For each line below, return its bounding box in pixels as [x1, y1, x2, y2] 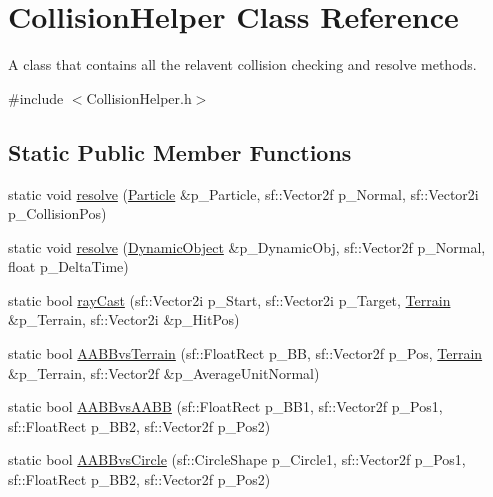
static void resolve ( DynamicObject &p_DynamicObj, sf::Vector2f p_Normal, [8, 236, 486, 257]
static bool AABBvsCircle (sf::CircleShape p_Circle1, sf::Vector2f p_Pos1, [8, 449, 466, 470]
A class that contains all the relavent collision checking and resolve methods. [8, 54, 477, 75]
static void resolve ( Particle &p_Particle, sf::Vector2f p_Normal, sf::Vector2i [8, 183, 479, 204]
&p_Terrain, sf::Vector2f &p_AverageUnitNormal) [8, 362, 320, 383]
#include [8, 87, 64, 108]
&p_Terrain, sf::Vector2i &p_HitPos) [8, 309, 240, 330]
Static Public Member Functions [8, 136, 352, 167]
